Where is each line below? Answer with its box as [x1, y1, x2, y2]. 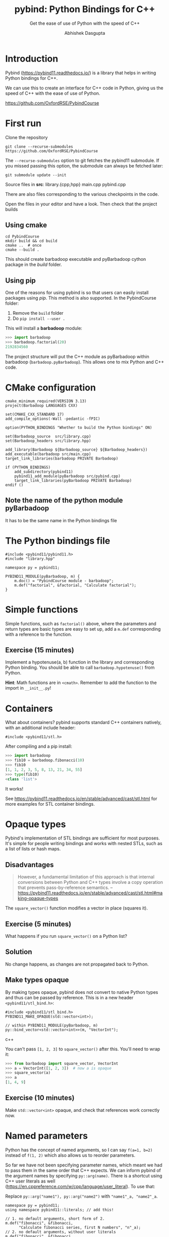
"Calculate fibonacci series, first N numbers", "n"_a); [18, 1225, 141, 1230]
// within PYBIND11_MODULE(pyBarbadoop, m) [5, 1023, 98, 1028]
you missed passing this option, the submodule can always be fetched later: [5, 162, 163, 168]
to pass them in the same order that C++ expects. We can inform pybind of [5, 1167, 161, 1173]
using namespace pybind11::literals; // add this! [5, 1207, 114, 1212]
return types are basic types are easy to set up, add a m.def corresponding [5, 626, 161, 632]
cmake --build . [5, 247, 39, 253]
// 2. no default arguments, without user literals [5, 1229, 116, 1234]
